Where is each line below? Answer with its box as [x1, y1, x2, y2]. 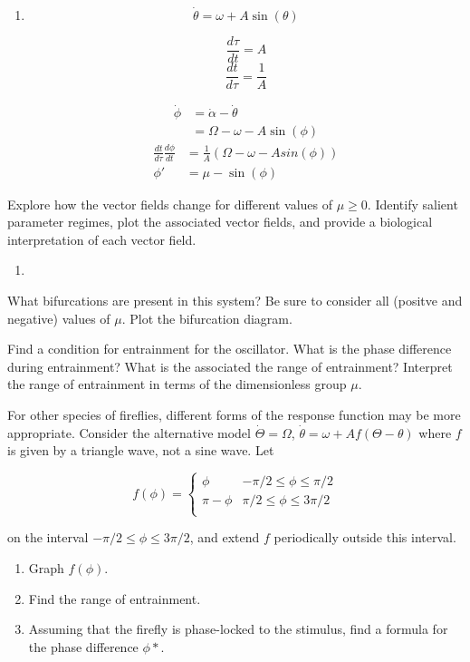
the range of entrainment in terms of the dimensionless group [7, 375, 347, 394]
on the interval [7, 528, 89, 547]
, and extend [189, 528, 260, 547]
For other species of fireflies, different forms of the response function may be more [7, 404, 461, 423]
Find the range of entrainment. [28, 589, 201, 608]
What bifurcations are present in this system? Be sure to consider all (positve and [7, 290, 463, 309]
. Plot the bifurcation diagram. [121, 308, 293, 327]
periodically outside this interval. [273, 528, 456, 547]
